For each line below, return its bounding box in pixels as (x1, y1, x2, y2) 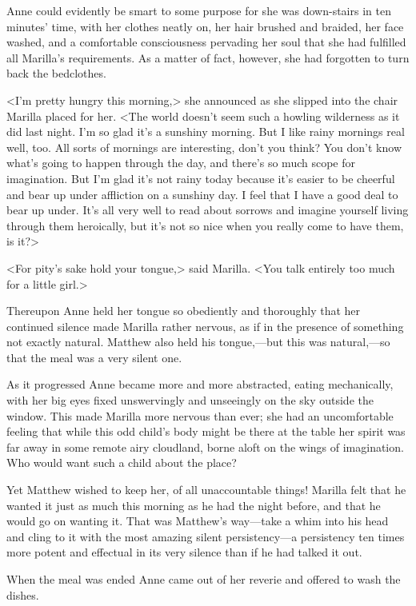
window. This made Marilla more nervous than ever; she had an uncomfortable (6, 407, 394, 424)
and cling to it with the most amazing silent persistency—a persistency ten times (6, 528, 405, 544)
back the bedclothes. (6, 65, 106, 82)
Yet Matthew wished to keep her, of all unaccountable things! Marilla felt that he (6, 481, 406, 498)
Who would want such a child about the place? (6, 454, 237, 471)
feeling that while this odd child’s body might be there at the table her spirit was (6, 423, 406, 440)
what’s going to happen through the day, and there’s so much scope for (6, 154, 356, 171)
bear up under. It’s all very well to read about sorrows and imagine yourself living (6, 201, 409, 218)
